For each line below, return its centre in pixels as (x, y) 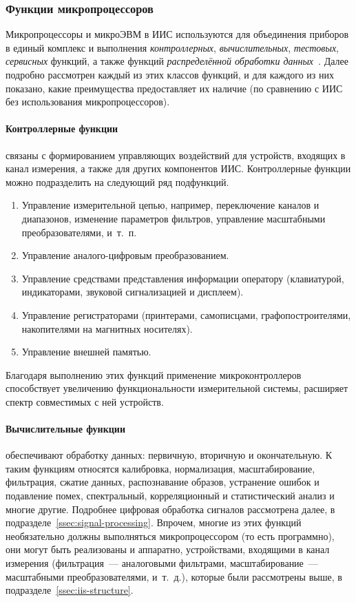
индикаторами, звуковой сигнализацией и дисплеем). (133, 292)
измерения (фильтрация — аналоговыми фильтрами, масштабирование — (162, 563)
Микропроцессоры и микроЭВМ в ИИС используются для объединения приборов (177, 34)
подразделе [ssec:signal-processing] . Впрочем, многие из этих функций (154, 522)
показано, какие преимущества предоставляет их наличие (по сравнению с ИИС (174, 88)
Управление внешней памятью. (86, 352)
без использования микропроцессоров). (88, 102)
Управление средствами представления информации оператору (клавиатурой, (183, 278)
